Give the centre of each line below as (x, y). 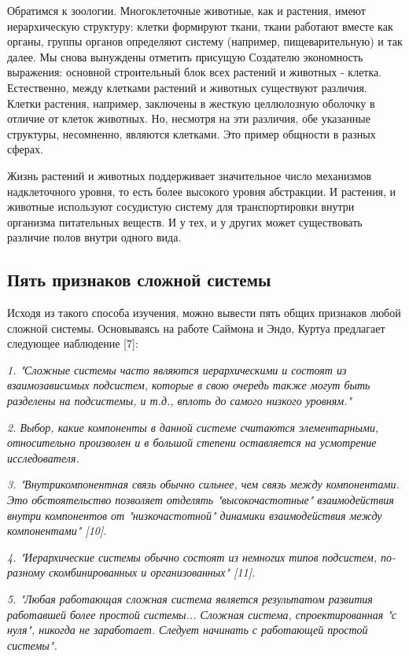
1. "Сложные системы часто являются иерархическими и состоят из (177, 369)
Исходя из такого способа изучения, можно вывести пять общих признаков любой (204, 313)
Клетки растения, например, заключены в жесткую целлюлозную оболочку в (191, 103)
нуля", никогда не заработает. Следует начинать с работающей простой (188, 630)
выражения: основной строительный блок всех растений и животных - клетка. (195, 72)
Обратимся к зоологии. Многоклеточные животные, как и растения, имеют (186, 10)
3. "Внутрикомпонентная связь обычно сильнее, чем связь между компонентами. (203, 484)
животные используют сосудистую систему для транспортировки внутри (181, 206)
